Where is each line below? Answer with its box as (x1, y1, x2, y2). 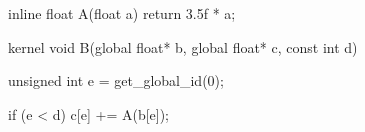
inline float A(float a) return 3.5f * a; (8, 3, 236, 23)
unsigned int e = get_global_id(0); (8, 70, 224, 91)
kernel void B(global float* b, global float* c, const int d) (8, 36, 358, 57)
